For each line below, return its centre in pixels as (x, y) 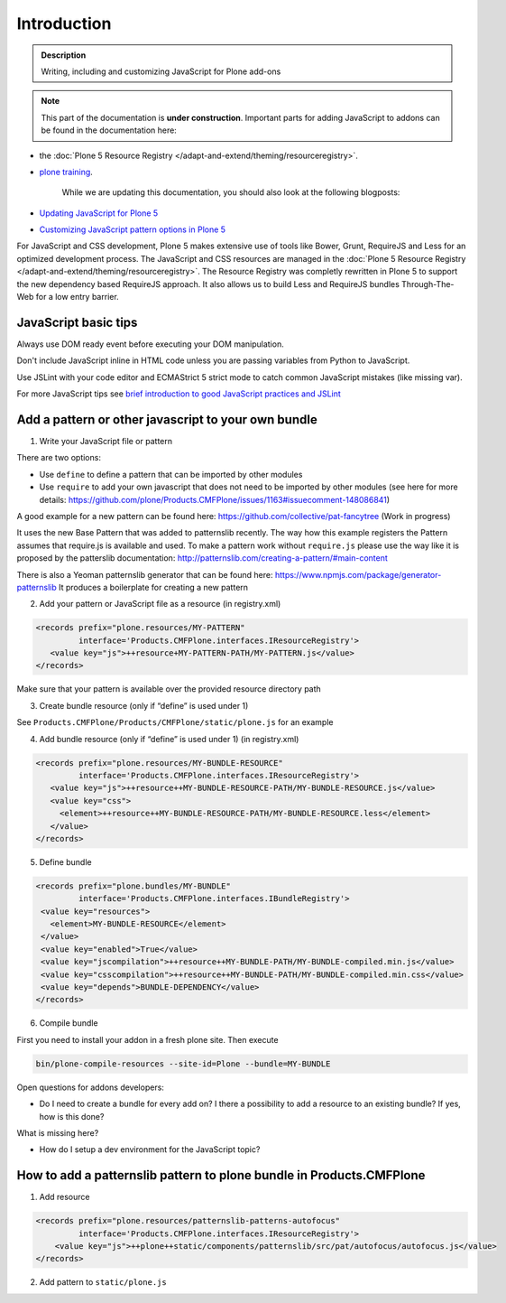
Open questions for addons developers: (90, 1087)
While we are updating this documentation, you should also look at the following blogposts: (231, 192)
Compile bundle (69, 1023)
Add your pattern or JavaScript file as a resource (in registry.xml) (160, 604)
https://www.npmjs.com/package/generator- (358, 574)
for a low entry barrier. (77, 297)
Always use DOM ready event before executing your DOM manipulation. (150, 344)
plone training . (66, 172)
